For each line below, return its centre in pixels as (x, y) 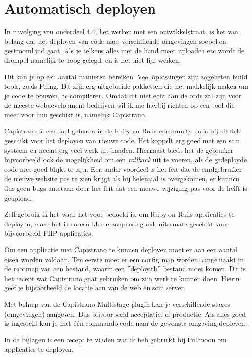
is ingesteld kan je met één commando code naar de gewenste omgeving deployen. (126, 323)
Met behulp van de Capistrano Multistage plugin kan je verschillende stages (117, 304)
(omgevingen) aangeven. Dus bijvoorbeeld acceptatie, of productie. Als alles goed (125, 313)
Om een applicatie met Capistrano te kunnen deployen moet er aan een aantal (121, 249)
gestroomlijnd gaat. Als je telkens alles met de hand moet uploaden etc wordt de (125, 50)
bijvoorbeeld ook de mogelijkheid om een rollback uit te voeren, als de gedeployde (126, 160)
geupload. (19, 197)
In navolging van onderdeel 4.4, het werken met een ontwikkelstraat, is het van (121, 31)
